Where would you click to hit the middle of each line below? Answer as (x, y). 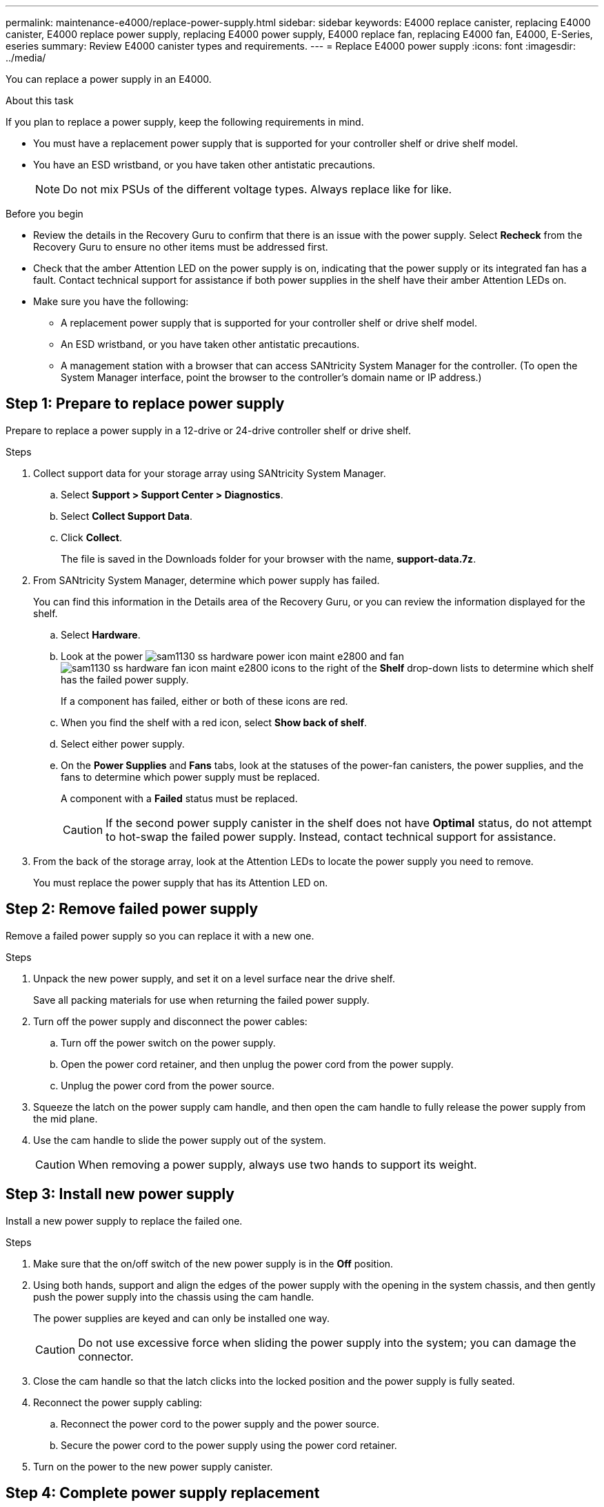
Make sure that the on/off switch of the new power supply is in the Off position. (213, 1263)
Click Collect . (91, 537)
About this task (40, 100)
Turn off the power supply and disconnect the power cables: (170, 1021)
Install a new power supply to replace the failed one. (124, 1221)
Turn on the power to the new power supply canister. (153, 1466)
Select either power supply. (123, 743)
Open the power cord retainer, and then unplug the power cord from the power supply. (257, 1064)
